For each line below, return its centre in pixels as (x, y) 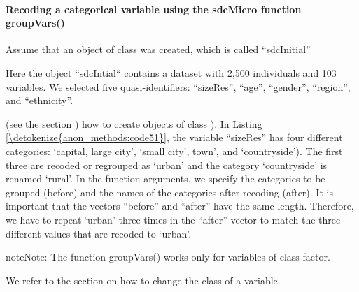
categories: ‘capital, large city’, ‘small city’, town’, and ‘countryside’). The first (174, 151)
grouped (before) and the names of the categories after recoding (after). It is (169, 192)
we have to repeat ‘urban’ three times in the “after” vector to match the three (173, 219)
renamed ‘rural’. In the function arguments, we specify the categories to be (166, 178)
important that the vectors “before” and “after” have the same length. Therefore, (180, 206)
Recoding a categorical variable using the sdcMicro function (154, 9)
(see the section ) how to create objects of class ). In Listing (134, 123)
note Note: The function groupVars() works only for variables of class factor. (168, 257)
